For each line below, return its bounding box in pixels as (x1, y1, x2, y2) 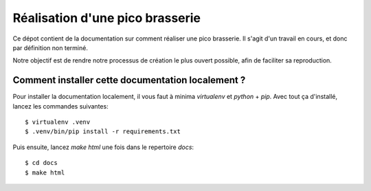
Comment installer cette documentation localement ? (12, 74, 246, 86)
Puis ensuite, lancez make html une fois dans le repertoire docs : (12, 143, 194, 151)
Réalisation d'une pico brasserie (12, 10, 201, 25)
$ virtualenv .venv (25, 118, 91, 126)
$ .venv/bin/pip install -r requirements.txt (25, 128, 181, 135)
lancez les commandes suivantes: (12, 102, 109, 110)
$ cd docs (25, 159, 58, 167)
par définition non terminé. (12, 43, 89, 52)
